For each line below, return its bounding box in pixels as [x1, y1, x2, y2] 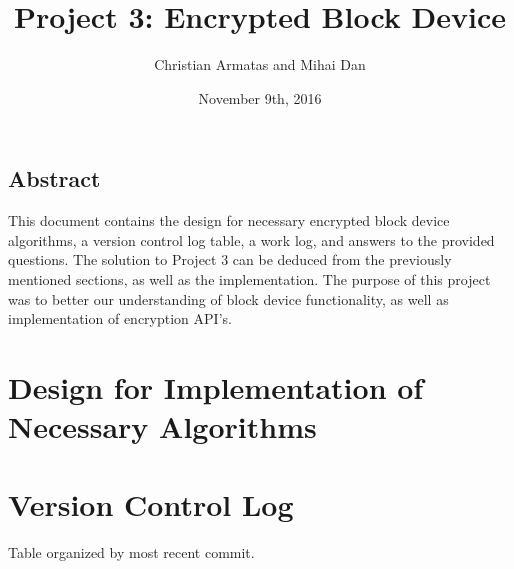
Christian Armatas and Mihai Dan [154, 54, 366, 75]
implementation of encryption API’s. [8, 308, 232, 329]
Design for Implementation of [8, 366, 424, 407]
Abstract [8, 163, 101, 194]
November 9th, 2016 [198, 87, 322, 108]
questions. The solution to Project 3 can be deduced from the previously [8, 249, 452, 270]
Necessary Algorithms [8, 406, 317, 447]
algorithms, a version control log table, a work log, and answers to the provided [8, 229, 495, 250]
